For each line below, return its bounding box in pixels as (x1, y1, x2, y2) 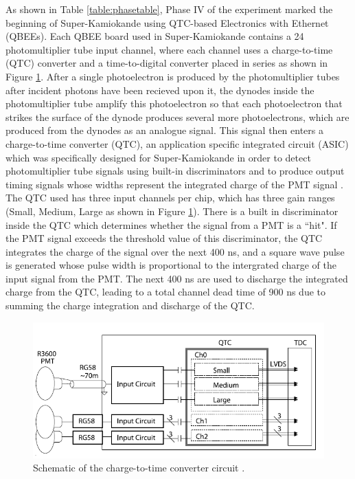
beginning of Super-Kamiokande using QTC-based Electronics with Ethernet (5, 15, 329, 30)
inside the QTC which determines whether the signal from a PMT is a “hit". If (5, 217, 337, 232)
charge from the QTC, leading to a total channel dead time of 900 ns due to (5, 285, 326, 299)
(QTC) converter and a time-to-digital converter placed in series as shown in (5, 56, 328, 70)
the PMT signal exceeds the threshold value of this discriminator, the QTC (5, 231, 323, 245)
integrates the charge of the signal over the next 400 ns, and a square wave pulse (5, 244, 345, 258)
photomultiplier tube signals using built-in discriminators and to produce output (5, 164, 345, 178)
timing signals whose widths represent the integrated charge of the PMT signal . (5, 177, 343, 191)
